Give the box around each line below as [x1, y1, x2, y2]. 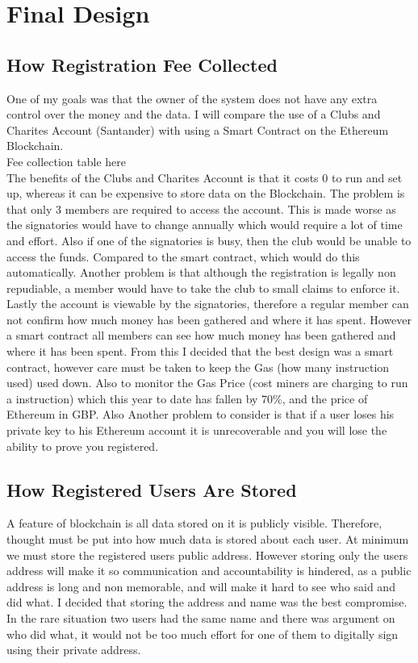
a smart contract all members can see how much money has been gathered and [6, 327, 396, 344]
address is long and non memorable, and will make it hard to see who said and [6, 578, 395, 594]
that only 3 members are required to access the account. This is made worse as [6, 200, 396, 217]
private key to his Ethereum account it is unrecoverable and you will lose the [6, 422, 387, 439]
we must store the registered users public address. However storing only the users [6, 546, 408, 563]
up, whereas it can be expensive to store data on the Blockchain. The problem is [6, 185, 405, 202]
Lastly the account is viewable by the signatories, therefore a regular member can [6, 295, 409, 312]
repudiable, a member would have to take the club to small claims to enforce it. [6, 279, 400, 296]
